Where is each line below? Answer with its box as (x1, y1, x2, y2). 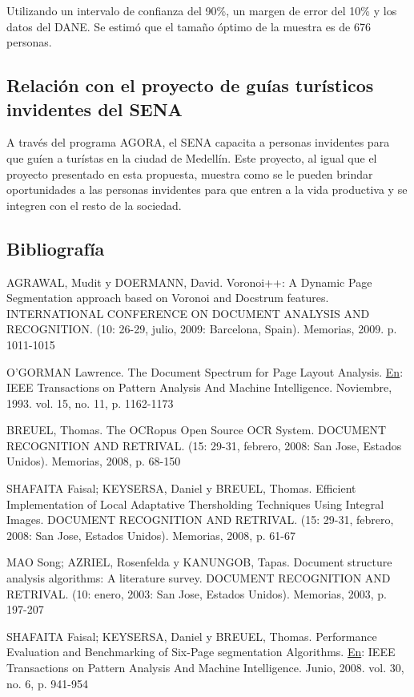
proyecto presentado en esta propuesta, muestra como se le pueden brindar (6, 165, 373, 182)
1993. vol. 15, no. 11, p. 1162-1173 (6, 394, 174, 411)
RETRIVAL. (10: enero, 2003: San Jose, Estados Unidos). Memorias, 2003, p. (6, 585, 387, 602)
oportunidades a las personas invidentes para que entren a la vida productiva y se (6, 181, 408, 198)
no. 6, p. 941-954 (6, 675, 88, 691)
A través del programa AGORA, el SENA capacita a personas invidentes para (6, 134, 390, 151)
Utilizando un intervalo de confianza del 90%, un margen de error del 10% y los (6, 2, 397, 18)
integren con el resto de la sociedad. (6, 196, 182, 213)
